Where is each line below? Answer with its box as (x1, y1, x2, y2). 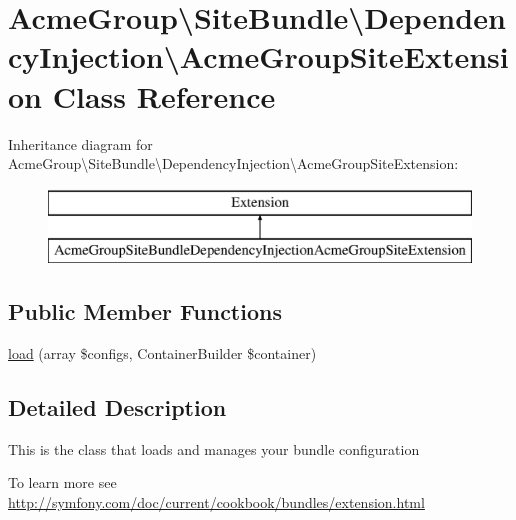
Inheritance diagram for (8, 133, 153, 154)
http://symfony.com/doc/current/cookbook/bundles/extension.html (8, 492, 425, 513)
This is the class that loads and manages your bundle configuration (8, 438, 420, 459)
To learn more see (8, 472, 117, 493)
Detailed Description (8, 392, 227, 423)
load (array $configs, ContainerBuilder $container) (8, 343, 317, 364)
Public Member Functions (8, 296, 282, 327)
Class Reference (52, 75, 276, 116)
